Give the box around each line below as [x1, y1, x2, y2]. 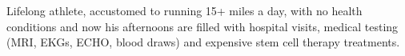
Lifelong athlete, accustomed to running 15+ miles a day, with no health [6, 2, 363, 18]
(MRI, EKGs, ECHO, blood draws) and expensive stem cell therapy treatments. [6, 34, 400, 50]
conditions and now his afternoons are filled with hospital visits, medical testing [6, 18, 399, 34]
